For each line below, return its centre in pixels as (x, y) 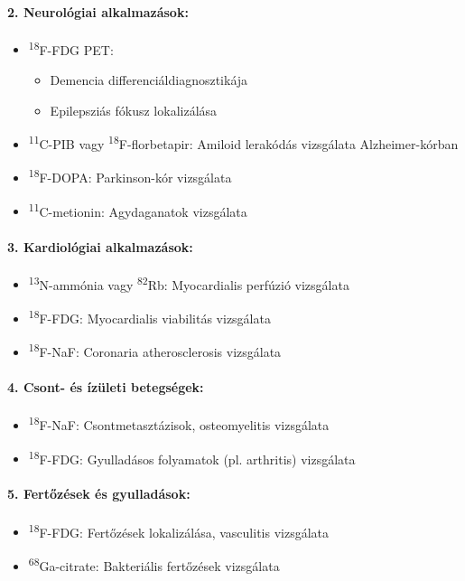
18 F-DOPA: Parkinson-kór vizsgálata (130, 176)
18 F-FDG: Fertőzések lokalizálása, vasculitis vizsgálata (179, 530)
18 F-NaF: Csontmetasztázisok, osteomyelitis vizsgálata (179, 423)
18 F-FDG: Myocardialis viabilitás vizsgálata (149, 317)
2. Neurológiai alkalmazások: (98, 11)
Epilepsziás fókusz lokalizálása (134, 110)
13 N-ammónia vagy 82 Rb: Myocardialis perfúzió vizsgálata (189, 283)
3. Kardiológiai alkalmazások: (100, 246)
